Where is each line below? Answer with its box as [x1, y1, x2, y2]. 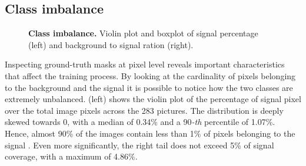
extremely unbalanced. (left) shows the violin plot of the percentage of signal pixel [5, 93, 301, 105]
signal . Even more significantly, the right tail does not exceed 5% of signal [5, 138, 274, 151]
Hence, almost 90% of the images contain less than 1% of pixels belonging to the [5, 127, 295, 139]
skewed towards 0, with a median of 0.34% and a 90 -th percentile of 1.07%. [5, 116, 275, 128]
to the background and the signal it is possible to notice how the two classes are [5, 81, 293, 93]
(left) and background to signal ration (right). [28, 38, 194, 50]
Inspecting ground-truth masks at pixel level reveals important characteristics [5, 58, 285, 70]
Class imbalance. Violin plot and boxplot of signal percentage [28, 27, 258, 39]
